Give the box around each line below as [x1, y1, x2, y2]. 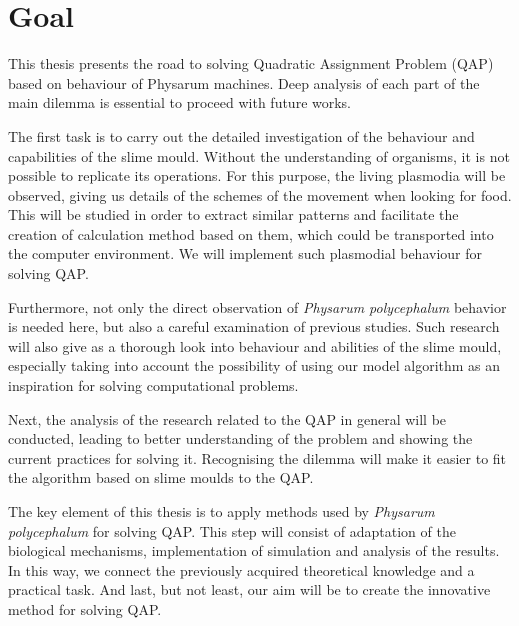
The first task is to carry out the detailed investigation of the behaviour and [8, 125, 475, 146]
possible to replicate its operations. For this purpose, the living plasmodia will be [8, 165, 506, 186]
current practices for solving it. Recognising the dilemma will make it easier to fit [8, 447, 507, 468]
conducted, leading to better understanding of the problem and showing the [8, 428, 473, 449]
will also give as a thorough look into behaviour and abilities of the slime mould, [8, 335, 502, 356]
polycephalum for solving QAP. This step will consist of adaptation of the [8, 520, 456, 541]
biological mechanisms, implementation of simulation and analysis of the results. [8, 540, 500, 561]
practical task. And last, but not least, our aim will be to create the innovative [8, 579, 491, 600]
